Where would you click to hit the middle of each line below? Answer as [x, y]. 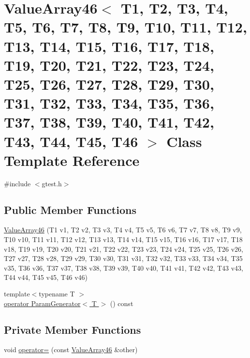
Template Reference [72, 160]
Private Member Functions [73, 329]
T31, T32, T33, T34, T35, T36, [109, 103]
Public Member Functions [70, 209]
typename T [57, 293]
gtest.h [52, 183]
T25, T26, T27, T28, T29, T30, [109, 84]
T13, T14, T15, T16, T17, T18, [109, 46]
